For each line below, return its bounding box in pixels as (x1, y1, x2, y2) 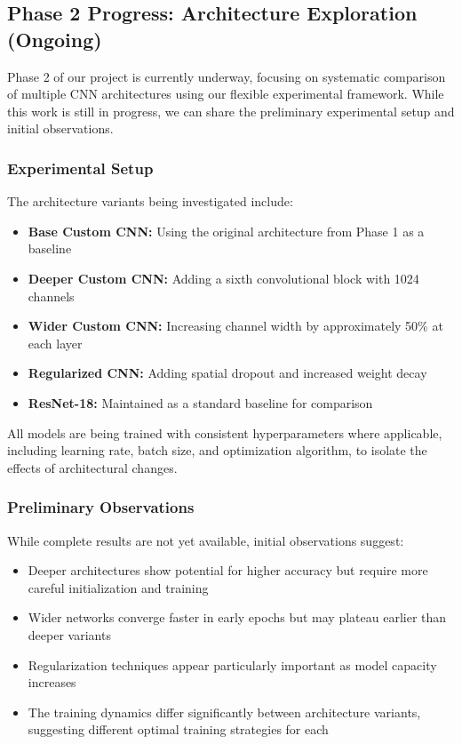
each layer (28, 333, 83, 352)
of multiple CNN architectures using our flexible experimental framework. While (7, 84, 444, 103)
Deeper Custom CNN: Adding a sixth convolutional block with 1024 (28, 268, 419, 287)
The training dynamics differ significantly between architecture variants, (28, 702, 421, 721)
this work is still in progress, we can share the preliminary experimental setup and (7, 101, 455, 120)
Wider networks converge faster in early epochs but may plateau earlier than (28, 608, 447, 627)
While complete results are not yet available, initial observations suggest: (7, 531, 404, 549)
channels (28, 286, 75, 305)
